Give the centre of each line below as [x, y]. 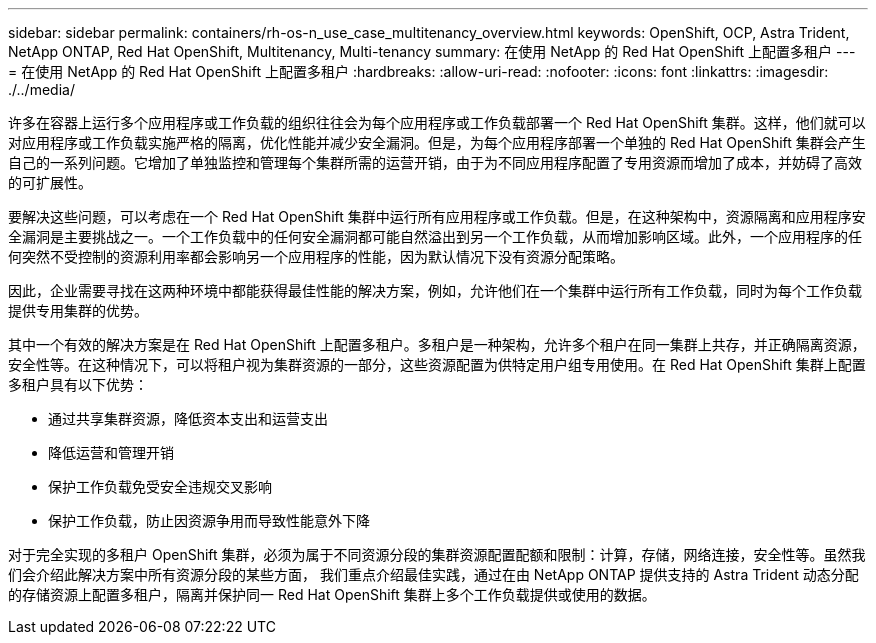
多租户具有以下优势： [78, 384]
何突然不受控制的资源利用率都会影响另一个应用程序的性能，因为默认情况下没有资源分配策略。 [316, 256]
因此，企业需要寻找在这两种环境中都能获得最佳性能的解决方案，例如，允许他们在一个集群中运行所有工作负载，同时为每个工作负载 [435, 290]
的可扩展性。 [50, 182]
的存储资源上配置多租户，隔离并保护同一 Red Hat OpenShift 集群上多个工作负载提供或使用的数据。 [332, 594]
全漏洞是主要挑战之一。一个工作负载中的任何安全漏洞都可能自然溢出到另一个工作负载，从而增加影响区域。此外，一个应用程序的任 [435, 236]
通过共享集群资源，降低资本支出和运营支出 [188, 418]
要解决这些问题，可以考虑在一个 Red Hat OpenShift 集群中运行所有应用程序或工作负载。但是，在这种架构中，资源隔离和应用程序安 [437, 216]
